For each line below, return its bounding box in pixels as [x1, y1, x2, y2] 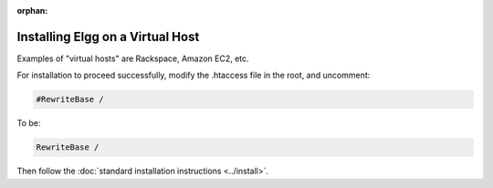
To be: [16, 118, 41, 129]
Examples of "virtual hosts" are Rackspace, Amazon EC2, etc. [16, 53, 250, 64]
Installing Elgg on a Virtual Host [16, 28, 200, 45]
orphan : [16, 5, 48, 16]
